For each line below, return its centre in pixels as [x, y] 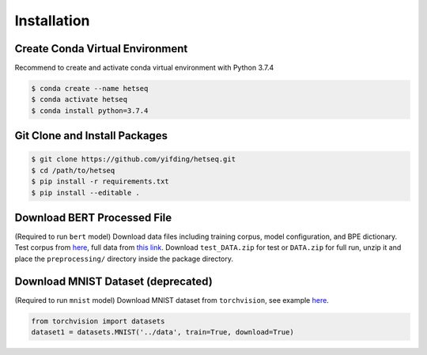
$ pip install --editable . [85, 193]
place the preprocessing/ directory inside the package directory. [124, 259]
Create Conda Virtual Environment [101, 49]
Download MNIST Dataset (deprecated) [113, 281]
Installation [52, 21]
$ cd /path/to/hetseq [73, 170]
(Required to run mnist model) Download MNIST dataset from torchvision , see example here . [172, 300]
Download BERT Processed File [93, 218]
